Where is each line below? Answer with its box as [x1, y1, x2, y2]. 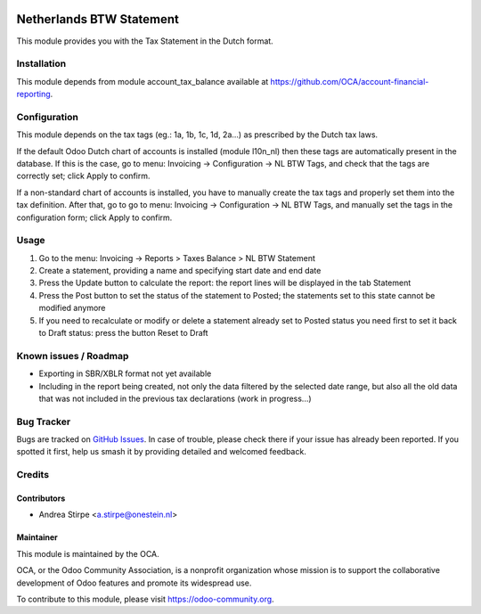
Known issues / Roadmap [16, 349, 129, 362]
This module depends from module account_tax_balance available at [16, 76, 269, 86]
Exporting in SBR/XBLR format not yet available [38, 368, 212, 379]
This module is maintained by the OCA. [16, 548, 159, 559]
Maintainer [16, 532, 58, 543]
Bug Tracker [16, 415, 71, 428]
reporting [16, 89, 51, 100]
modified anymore [38, 303, 106, 314]
